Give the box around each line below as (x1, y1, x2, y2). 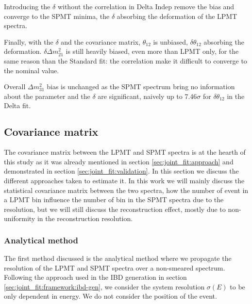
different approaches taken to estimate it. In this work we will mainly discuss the (4, 175, 245, 185)
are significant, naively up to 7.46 (98, 91, 197, 101)
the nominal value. (4, 65, 59, 75)
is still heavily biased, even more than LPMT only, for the (66, 46, 239, 56)
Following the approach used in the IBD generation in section (4, 272, 187, 282)
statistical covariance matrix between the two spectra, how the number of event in (4, 185, 249, 195)
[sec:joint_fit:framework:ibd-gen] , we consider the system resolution (4, 281, 205, 291)
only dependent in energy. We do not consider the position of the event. (4, 291, 217, 301)
